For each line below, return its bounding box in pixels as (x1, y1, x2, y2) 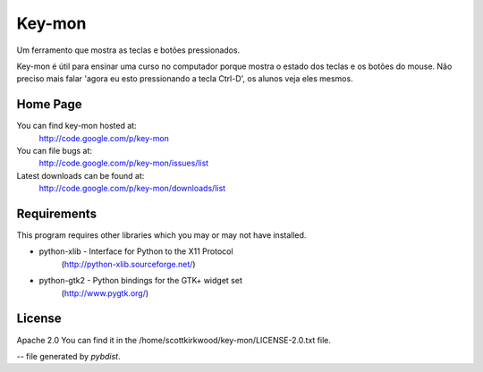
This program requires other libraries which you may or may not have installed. (16, 230, 307, 241)
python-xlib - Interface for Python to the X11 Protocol (38, 246, 233, 257)
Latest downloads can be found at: (16, 170, 145, 181)
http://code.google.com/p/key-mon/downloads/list (38, 183, 226, 194)
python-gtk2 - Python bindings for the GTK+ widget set (38, 275, 243, 286)
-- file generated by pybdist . (16, 351, 121, 361)
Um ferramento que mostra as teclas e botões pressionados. (16, 45, 241, 55)
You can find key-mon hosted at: (16, 121, 138, 131)
